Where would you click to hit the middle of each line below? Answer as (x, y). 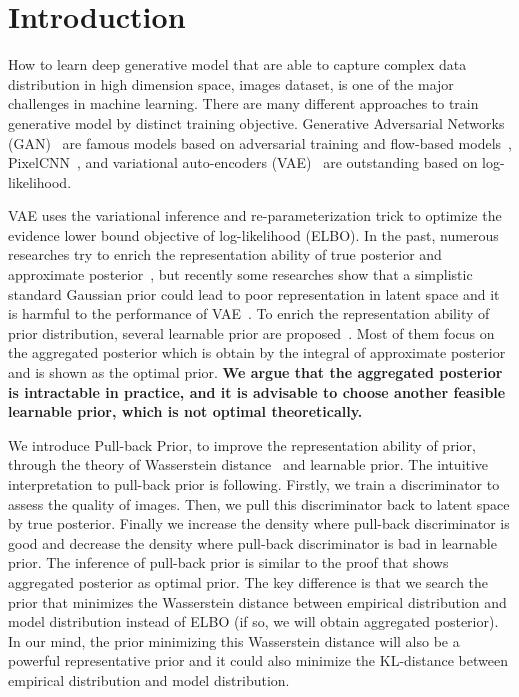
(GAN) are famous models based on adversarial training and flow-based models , (260, 142)
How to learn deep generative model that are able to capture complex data (237, 64)
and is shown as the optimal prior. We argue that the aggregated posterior (255, 372)
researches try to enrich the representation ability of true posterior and (225, 254)
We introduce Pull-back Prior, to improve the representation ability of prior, (242, 444)
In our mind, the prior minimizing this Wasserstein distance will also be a (234, 640)
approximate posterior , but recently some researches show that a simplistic (240, 274)
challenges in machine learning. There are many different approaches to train (243, 103)
